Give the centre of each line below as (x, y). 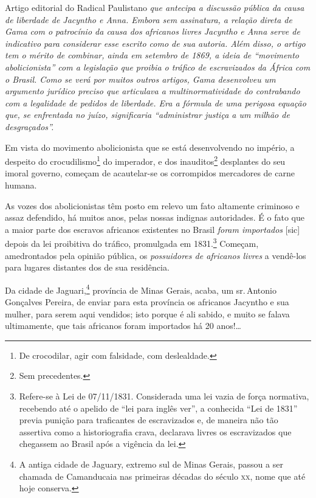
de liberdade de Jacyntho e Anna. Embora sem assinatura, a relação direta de (149, 19)
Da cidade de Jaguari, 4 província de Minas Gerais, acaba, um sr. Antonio (141, 289)
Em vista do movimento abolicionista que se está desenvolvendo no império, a (150, 147)
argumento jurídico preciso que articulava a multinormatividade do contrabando (153, 91)
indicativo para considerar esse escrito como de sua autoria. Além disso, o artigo (155, 43)
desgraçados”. (29, 126)
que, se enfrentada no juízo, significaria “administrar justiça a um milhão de (147, 115)
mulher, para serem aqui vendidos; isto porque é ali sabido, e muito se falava (147, 313)
